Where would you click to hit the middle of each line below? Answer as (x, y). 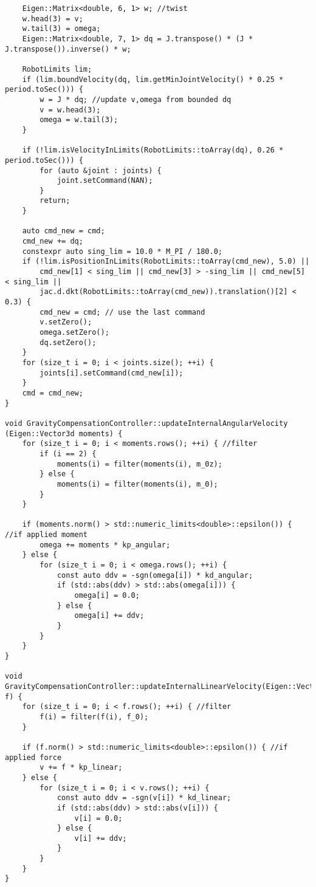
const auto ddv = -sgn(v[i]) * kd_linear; (144, 798)
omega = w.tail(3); (79, 120)
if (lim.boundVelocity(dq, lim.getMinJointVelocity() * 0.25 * (153, 79)
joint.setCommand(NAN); (105, 181)
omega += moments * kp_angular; (105, 545)
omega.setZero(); (74, 332)
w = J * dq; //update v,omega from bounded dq (136, 99)
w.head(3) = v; (53, 19)
